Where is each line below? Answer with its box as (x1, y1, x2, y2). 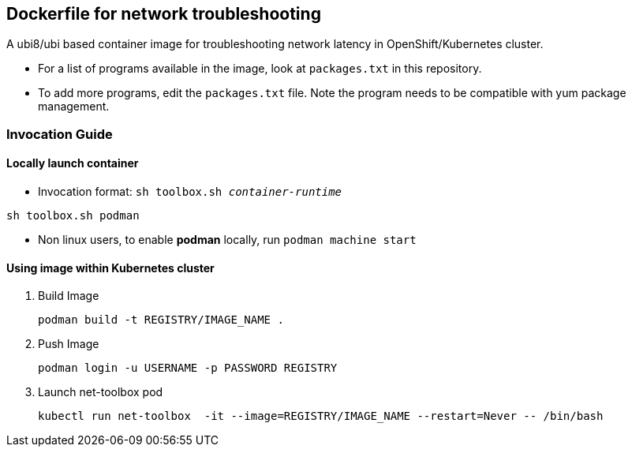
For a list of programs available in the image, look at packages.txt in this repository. (38, 62, 482, 76)
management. (38, 99, 110, 114)
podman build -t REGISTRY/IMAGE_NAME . (38, 313, 284, 327)
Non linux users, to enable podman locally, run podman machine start (38, 233, 417, 247)
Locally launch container (6, 156, 139, 170)
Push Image (38, 337, 99, 351)
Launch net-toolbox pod (38, 385, 163, 399)
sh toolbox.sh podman (6, 209, 140, 223)
